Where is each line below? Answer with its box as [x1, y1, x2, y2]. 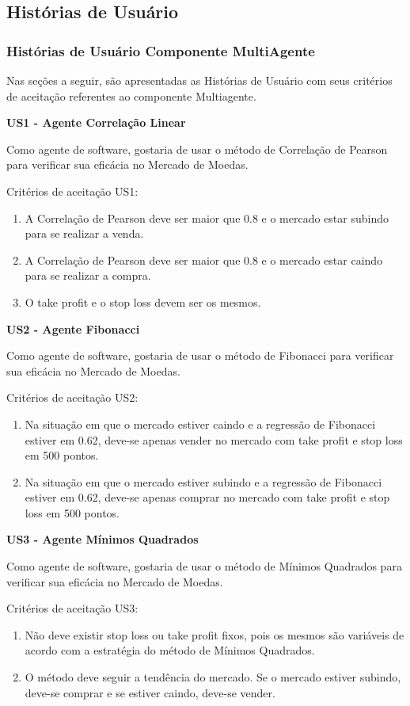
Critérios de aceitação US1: [6, 182, 139, 199]
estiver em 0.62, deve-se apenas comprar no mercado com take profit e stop [25, 489, 390, 506]
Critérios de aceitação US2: [6, 389, 139, 406]
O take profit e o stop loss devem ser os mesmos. [25, 293, 261, 310]
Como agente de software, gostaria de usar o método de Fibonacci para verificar [6, 347, 394, 364]
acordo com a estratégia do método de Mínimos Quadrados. [25, 642, 315, 658]
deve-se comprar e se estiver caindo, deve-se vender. [25, 684, 275, 700]
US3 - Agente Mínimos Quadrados [6, 531, 199, 548]
